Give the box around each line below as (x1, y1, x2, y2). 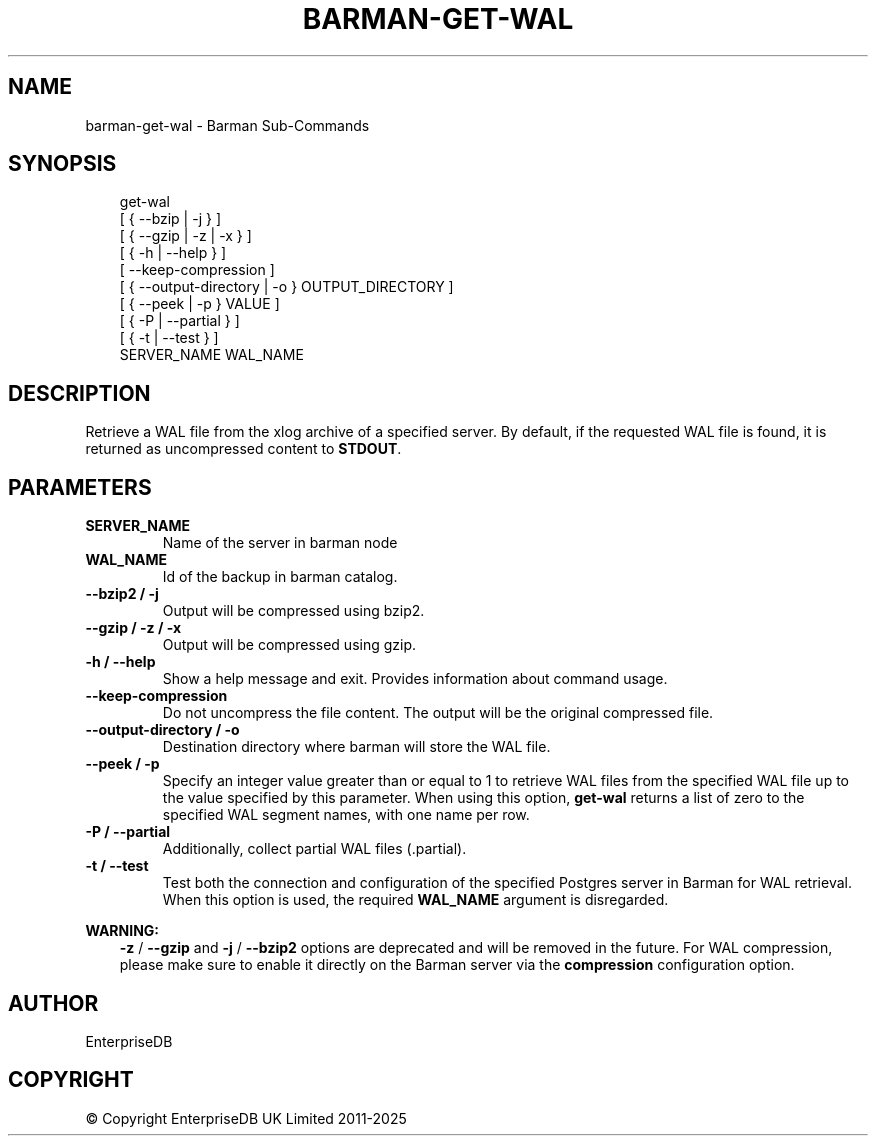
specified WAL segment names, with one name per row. (162, 806, 530, 824)
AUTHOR (8, 990, 99, 1016)
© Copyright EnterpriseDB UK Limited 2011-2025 (85, 1109, 407, 1127)
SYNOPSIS (8, 151, 117, 177)
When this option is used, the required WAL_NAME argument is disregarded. (162, 891, 669, 909)
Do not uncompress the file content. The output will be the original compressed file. (162, 704, 714, 722)
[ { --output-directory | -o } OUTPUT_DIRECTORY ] (119, 278, 454, 296)
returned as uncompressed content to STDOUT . (85, 440, 402, 458)
